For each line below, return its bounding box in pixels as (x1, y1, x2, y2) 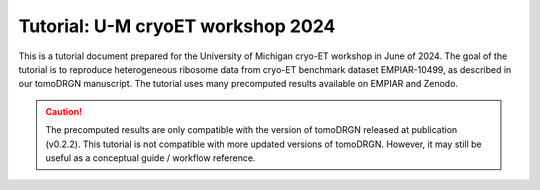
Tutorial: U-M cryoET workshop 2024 (18, 15, 336, 37)
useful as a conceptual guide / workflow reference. (45, 151, 256, 164)
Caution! (45, 105, 83, 117)
